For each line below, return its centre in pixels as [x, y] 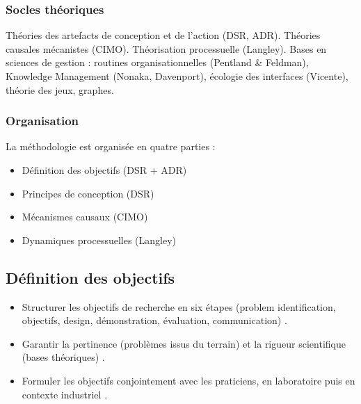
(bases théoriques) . [63, 357]
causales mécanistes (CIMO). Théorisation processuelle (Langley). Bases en [166, 48]
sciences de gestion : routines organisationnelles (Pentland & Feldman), [157, 62]
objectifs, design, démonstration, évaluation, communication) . [154, 320]
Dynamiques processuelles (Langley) [99, 240]
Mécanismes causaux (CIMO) [85, 217]
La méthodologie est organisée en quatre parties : [111, 146]
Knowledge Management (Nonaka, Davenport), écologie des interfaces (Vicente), [177, 76]
